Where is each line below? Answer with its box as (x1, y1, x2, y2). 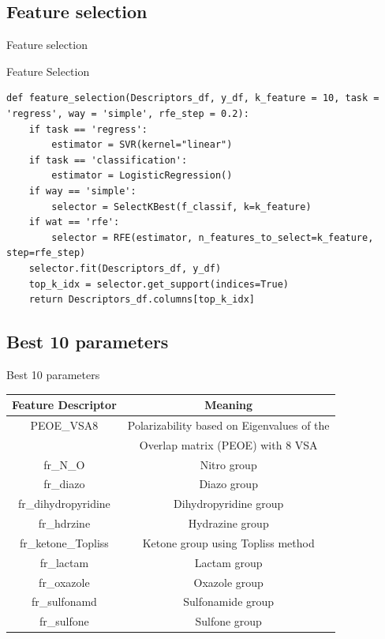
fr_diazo (43, 475, 85, 492)
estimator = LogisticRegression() (51, 170, 233, 182)
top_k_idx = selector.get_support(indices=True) (28, 278, 289, 290)
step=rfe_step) (6, 247, 86, 259)
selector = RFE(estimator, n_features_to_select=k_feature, (51, 231, 374, 243)
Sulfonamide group (183, 593, 275, 610)
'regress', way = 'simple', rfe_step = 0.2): (6, 107, 249, 119)
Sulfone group (195, 613, 262, 630)
